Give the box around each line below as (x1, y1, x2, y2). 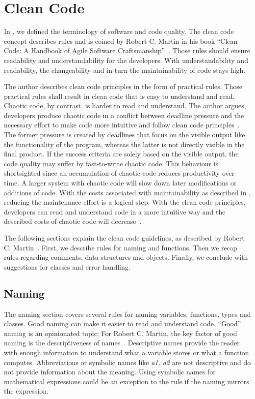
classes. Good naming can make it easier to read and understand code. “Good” (4, 318, 241, 329)
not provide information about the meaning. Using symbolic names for (4, 367, 216, 377)
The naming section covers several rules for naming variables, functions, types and (4, 308, 251, 319)
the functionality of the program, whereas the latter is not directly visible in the (4, 139, 245, 149)
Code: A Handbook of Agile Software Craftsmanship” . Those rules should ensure (4, 45, 250, 56)
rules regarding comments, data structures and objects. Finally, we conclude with (4, 252, 248, 262)
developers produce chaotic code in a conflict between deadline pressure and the (4, 110, 244, 120)
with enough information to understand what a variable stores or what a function (4, 347, 249, 357)
